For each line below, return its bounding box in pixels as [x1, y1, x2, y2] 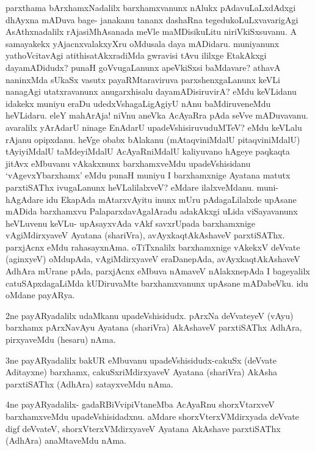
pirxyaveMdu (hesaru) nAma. [5, 333, 116, 346]
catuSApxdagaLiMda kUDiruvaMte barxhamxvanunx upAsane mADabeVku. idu [5, 276, 308, 289]
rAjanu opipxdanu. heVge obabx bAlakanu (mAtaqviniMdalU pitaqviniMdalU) [5, 133, 300, 145]
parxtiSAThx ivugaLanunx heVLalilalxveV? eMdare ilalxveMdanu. [5, 180, 254, 193]
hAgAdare [5, 193, 43, 205]
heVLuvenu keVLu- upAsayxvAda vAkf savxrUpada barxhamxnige [5, 216, 256, 229]
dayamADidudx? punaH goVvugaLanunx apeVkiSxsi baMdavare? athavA [5, 61, 281, 73]
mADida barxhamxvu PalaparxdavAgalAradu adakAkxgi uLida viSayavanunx [5, 205, 298, 218]
